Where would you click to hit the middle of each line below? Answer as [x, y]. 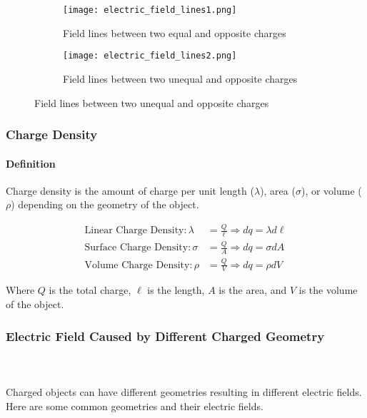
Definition [31, 163]
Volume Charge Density [137, 265]
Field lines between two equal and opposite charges [175, 32]
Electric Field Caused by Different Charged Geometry [165, 336]
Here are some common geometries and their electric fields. [135, 406]
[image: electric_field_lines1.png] [150, 10]
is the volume [328, 290]
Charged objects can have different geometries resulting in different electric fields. [184, 392]
